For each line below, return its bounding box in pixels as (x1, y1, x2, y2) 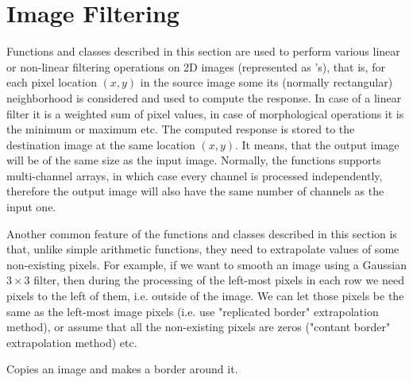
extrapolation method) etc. (6, 334, 137, 350)
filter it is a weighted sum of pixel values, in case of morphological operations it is (6, 105, 404, 122)
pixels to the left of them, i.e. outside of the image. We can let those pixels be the (6, 287, 404, 304)
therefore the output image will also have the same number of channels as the (6, 183, 384, 199)
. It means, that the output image (235, 136, 399, 152)
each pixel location (6, 74, 97, 91)
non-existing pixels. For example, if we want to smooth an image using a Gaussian (6, 256, 407, 272)
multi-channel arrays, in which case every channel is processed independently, (6, 167, 383, 183)
